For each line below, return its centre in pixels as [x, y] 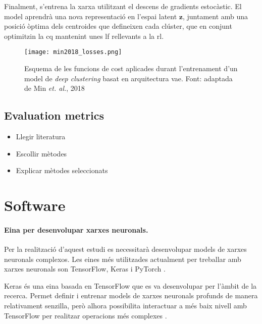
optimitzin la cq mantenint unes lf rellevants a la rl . [84, 36]
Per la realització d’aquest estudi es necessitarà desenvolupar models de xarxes [125, 249]
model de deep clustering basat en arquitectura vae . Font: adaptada [128, 78]
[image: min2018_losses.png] [73, 52]
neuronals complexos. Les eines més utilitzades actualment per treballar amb [123, 259]
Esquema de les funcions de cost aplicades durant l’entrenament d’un [131, 68]
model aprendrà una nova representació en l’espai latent [91, 16]
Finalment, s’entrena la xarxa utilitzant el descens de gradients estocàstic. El [123, 6]
